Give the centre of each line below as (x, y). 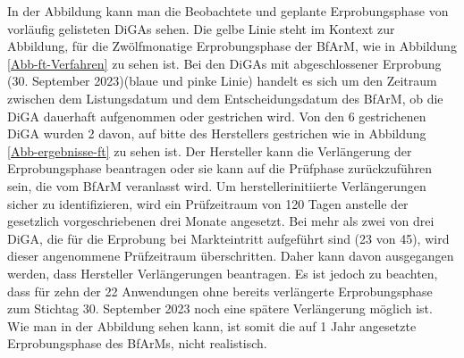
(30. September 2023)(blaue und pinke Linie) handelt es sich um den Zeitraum (222, 81)
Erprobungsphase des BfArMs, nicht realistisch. (137, 343)
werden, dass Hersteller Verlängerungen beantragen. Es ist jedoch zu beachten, (223, 273)
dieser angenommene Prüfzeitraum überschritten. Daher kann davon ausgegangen (231, 256)
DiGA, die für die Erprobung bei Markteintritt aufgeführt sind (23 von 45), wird (228, 238)
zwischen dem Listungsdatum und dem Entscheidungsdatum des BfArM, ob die (225, 98)
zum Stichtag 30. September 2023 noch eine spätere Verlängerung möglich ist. (220, 308)
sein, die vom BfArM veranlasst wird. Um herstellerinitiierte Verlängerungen (217, 185)
